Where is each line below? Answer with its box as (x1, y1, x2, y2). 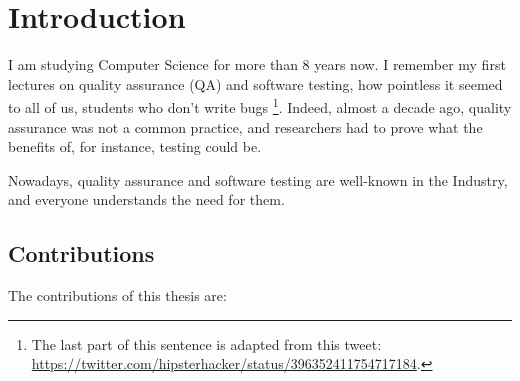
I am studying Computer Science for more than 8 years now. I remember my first (8, 54, 506, 75)
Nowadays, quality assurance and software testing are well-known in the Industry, (8, 169, 508, 190)
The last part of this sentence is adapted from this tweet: (31, 333, 382, 354)
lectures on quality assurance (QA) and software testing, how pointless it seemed (8, 73, 503, 94)
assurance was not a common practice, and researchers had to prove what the (8, 116, 483, 137)
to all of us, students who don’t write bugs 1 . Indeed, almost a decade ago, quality (8, 94, 512, 117)
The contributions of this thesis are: (8, 285, 227, 306)
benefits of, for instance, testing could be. (8, 136, 262, 157)
